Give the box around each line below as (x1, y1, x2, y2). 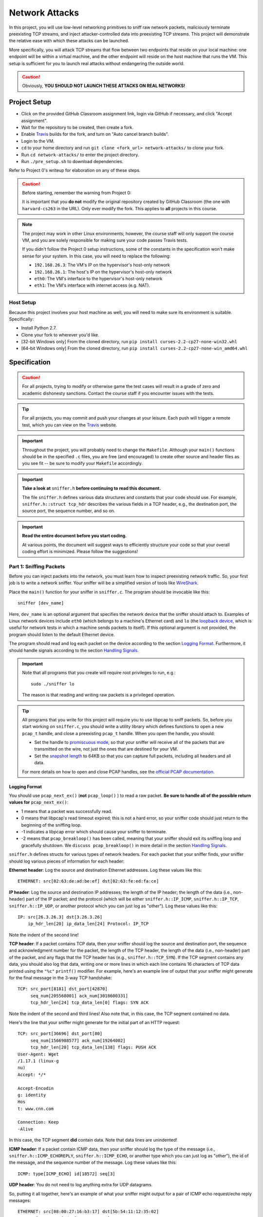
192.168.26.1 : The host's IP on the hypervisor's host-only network (34, 269, 172, 275)
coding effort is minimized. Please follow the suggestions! (22, 548, 138, 554)
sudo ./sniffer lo (31, 681, 75, 686)
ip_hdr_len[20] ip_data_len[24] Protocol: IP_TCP (27, 921, 149, 927)
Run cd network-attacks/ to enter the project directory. (21, 151, 139, 158)
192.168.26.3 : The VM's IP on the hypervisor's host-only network (34, 262, 170, 268)
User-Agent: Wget (18, 1051, 59, 1057)
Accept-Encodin (18, 1086, 54, 1091)
